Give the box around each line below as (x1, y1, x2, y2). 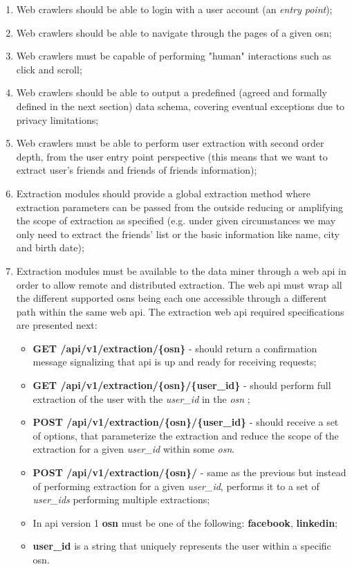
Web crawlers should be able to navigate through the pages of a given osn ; (16, 25, 332, 39)
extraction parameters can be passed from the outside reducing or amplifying (16, 199, 344, 214)
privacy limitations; (16, 112, 99, 127)
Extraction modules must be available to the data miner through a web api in (16, 263, 346, 278)
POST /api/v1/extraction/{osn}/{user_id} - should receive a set (33, 415, 339, 429)
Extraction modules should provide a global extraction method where (16, 186, 311, 200)
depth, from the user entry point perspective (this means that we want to (16, 149, 328, 163)
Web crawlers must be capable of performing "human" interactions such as (16, 48, 331, 63)
